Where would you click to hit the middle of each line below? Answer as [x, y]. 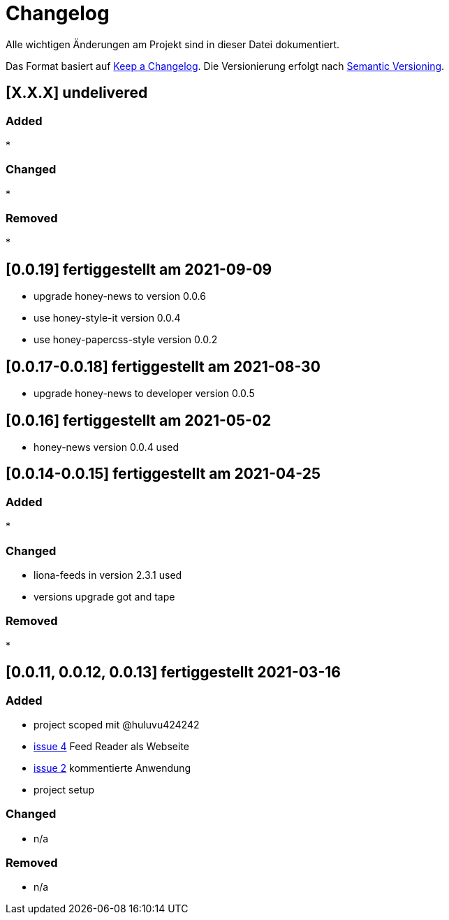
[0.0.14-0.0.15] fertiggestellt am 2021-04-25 [163, 474]
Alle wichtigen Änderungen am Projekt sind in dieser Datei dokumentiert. [173, 44]
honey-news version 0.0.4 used [106, 447]
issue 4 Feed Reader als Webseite [111, 746]
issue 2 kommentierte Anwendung [112, 768]
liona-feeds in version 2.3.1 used [108, 575]
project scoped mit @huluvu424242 [117, 724]
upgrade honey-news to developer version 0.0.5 [144, 394]
